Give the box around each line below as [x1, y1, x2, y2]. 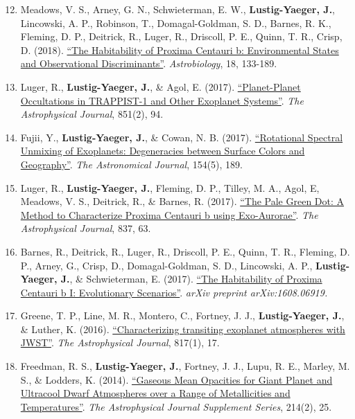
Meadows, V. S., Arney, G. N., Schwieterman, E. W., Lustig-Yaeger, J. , [20, 2, 335, 16]
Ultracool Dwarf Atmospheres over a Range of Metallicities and [20, 386, 291, 400]
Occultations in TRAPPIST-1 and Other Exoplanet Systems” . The [20, 93, 304, 107]
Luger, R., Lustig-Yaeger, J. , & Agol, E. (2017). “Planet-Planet [20, 79, 301, 93]
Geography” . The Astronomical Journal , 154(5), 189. [20, 157, 243, 171]
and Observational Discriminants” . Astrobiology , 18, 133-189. [20, 56, 277, 71]
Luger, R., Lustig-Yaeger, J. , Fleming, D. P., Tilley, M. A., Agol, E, [20, 180, 320, 195]
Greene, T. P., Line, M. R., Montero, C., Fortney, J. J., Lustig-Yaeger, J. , [20, 308, 345, 323]
